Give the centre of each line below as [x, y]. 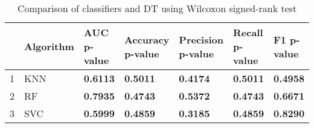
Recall [248, 32]
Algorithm [49, 46]
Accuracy [147, 39]
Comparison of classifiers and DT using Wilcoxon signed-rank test [157, 8]
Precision [201, 39]
